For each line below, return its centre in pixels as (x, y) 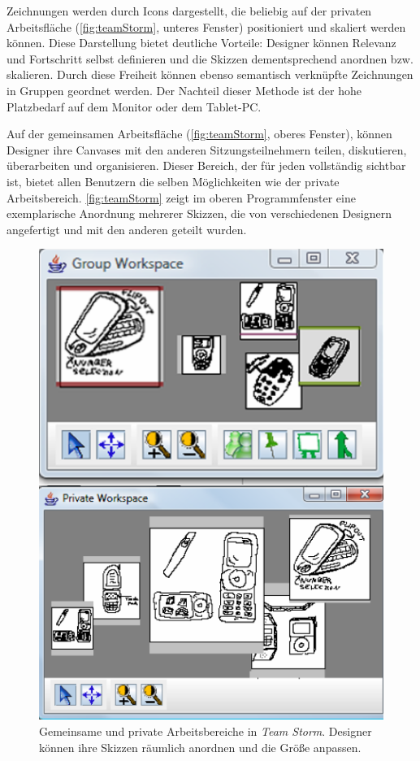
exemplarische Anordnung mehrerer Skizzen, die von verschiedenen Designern (199, 213)
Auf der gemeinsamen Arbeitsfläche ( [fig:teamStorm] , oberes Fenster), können (199, 134)
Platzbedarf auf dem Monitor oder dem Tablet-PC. (134, 106)
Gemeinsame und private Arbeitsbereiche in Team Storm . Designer (206, 731)
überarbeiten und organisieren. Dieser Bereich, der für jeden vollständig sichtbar (206, 165)
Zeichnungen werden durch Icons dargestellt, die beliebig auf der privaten (189, 11)
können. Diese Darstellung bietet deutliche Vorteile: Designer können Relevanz (201, 43)
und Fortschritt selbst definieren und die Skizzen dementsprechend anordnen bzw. (210, 58)
